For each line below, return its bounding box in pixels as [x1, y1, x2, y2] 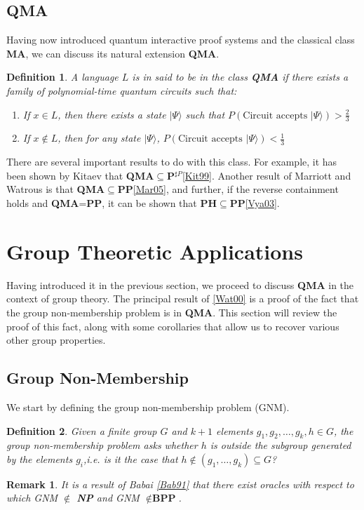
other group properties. [6, 333, 106, 347]
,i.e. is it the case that [83, 451, 178, 466]
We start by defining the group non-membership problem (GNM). [6, 399, 290, 414]
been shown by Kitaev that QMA [6, 168, 154, 182]
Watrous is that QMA [6, 182, 105, 196]
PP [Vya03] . [229, 196, 280, 210]
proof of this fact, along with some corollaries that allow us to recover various [6, 318, 339, 333]
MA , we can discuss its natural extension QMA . [6, 46, 220, 60]
